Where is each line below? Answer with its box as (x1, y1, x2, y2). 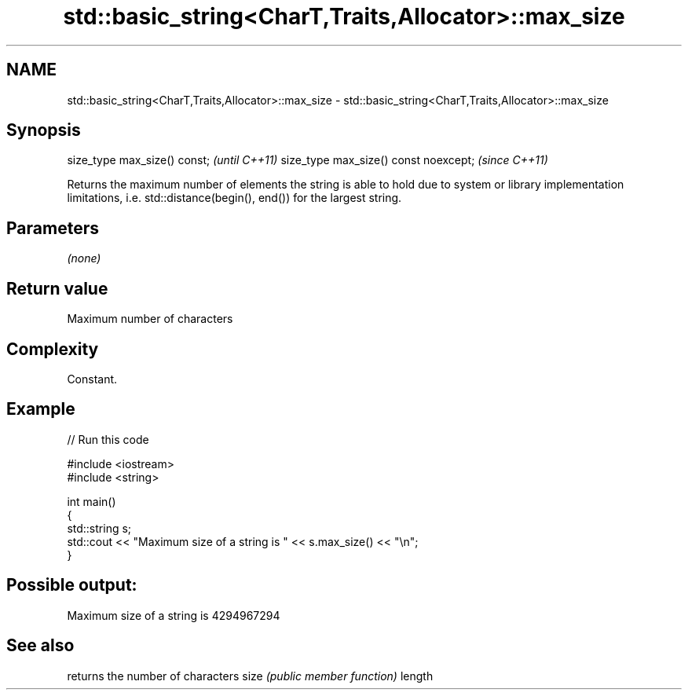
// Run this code (67, 432, 149, 446)
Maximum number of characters (67, 312, 233, 326)
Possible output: (6, 575, 137, 595)
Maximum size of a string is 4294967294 (67, 608, 280, 622)
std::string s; (67, 521, 132, 535)
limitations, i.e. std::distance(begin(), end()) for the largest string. (67, 191, 402, 205)
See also (6, 636, 75, 656)
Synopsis (6, 120, 81, 141)
